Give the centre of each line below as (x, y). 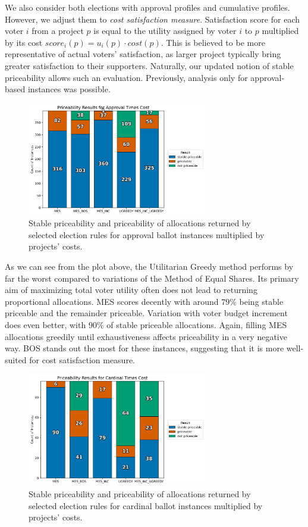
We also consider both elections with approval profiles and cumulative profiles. (147, 7)
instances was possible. (69, 89)
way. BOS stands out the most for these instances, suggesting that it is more (144, 348)
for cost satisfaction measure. (82, 359)
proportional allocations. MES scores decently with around (112, 301)
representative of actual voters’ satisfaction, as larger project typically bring (143, 54)
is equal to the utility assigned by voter (165, 31)
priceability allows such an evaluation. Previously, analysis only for (126, 77)
